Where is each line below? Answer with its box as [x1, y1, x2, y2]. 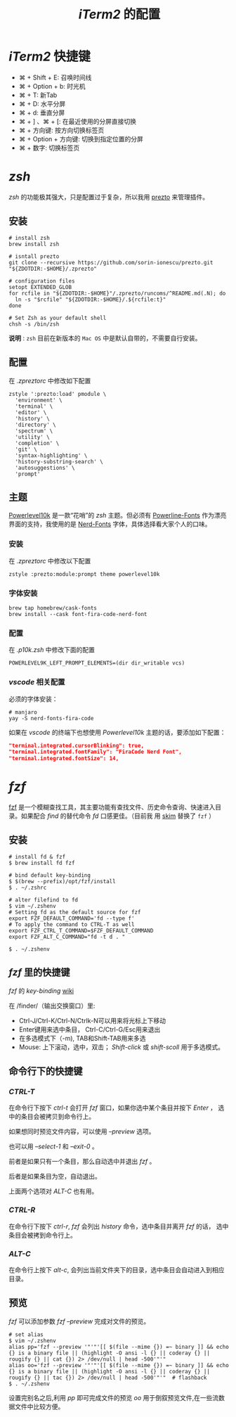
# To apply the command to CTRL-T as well [8, 921, 135, 928]
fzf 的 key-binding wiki [8, 986, 74, 995]
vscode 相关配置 [8, 677, 65, 687]
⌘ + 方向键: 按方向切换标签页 [18, 126, 105, 134]
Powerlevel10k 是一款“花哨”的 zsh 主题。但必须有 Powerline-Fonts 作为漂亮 [8, 511, 227, 520]
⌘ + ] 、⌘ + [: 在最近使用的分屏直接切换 [18, 117, 137, 125]
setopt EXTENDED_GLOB [8, 283, 72, 290]
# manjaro [8, 708, 38, 716]
